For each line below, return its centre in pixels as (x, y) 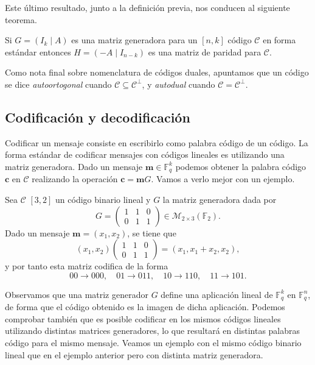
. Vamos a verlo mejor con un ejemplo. (223, 179)
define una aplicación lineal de (217, 294)
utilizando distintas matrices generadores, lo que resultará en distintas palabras (153, 331)
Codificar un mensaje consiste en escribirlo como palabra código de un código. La (157, 142)
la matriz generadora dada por (220, 199)
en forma (279, 40)
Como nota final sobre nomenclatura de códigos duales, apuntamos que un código (157, 72)
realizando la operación (75, 179)
